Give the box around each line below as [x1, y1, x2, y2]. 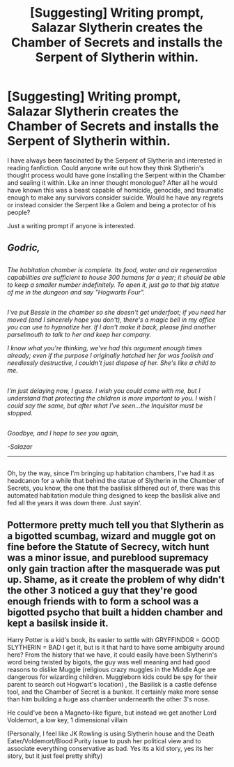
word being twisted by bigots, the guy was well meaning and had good [7, 658, 210, 667]
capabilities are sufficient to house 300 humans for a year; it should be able [7, 273, 226, 281]
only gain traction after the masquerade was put [7, 563, 221, 574]
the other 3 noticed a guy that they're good [7, 584, 198, 596]
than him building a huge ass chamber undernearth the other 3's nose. [7, 695, 210, 703]
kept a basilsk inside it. [7, 617, 109, 629]
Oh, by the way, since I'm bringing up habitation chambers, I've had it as [7, 469, 214, 477]
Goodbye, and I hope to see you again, [7, 429, 120, 437]
